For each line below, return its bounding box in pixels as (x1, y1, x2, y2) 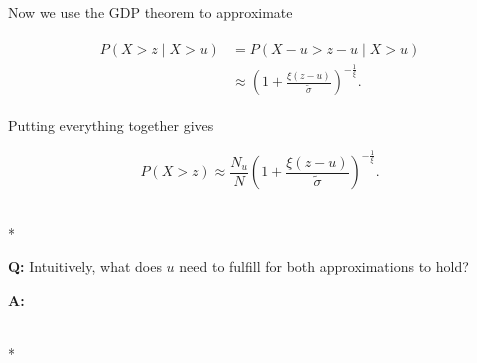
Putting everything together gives (8, 115, 214, 136)
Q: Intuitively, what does (8, 256, 162, 277)
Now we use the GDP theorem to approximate (8, 2, 293, 22)
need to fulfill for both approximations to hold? (179, 256, 469, 277)
